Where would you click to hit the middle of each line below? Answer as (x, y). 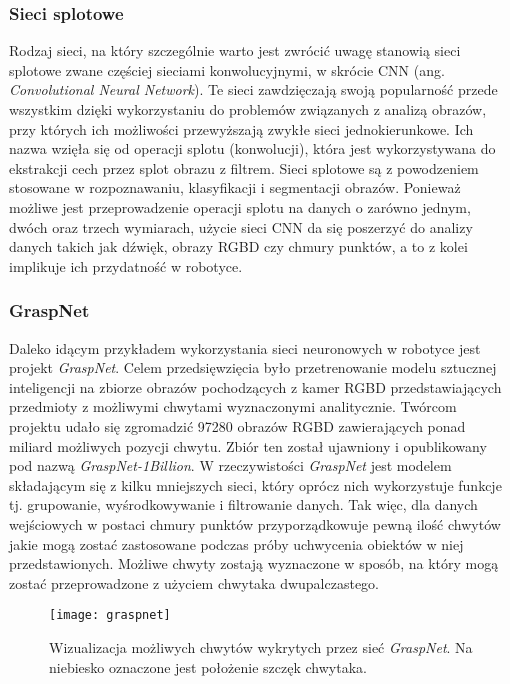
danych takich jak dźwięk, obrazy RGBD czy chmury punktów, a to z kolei (238, 246)
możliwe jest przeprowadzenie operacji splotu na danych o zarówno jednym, (240, 206)
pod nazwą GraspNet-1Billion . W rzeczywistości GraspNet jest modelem (230, 465)
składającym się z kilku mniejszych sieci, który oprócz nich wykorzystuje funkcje (255, 484)
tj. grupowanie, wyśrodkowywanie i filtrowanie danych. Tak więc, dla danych (243, 504)
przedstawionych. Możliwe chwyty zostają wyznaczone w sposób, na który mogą (254, 563)
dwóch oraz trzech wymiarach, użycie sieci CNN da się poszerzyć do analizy (241, 226)
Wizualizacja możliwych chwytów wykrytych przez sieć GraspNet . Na (261, 646)
